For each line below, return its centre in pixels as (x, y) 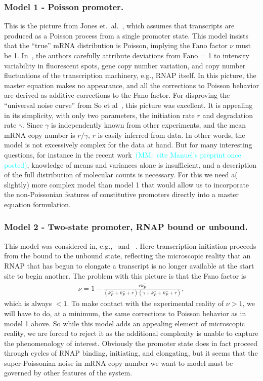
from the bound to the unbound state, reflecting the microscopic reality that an (127, 256)
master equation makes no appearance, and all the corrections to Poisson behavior (131, 85)
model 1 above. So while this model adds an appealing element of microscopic (124, 323)
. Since (33, 125)
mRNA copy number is (40, 135)
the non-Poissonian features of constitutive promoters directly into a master (122, 194)
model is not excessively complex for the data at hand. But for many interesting (128, 145)
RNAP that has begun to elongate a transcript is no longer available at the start (129, 265)
